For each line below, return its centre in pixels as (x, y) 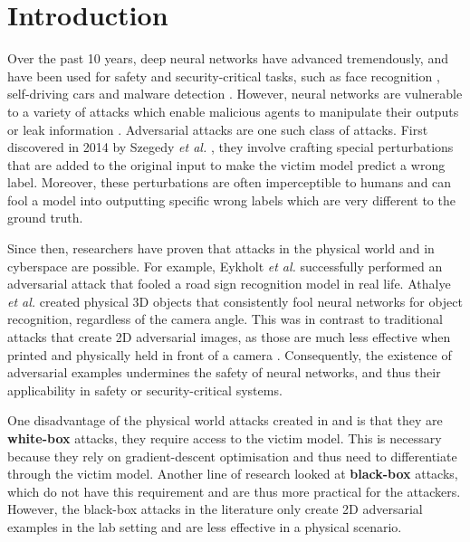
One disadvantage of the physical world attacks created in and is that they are (225, 420)
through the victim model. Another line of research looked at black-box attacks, (233, 474)
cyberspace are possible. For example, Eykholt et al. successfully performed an (225, 266)
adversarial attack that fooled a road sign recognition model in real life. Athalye (229, 284)
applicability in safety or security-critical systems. (145, 390)
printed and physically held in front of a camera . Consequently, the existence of (230, 354)
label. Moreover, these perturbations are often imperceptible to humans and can (230, 182)
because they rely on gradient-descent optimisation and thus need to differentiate (232, 456)
